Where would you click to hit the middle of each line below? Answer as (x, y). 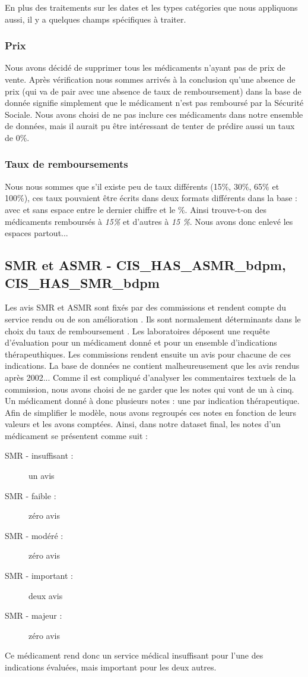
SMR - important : (39, 576)
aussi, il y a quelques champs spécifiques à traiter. (96, 19)
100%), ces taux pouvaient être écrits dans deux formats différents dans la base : (151, 198)
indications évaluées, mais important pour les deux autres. (111, 667)
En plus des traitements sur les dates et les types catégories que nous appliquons (151, 7)
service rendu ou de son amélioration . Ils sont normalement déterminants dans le (153, 319)
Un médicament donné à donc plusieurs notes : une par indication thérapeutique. (152, 401)
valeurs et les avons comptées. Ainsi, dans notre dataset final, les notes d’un (143, 424)
